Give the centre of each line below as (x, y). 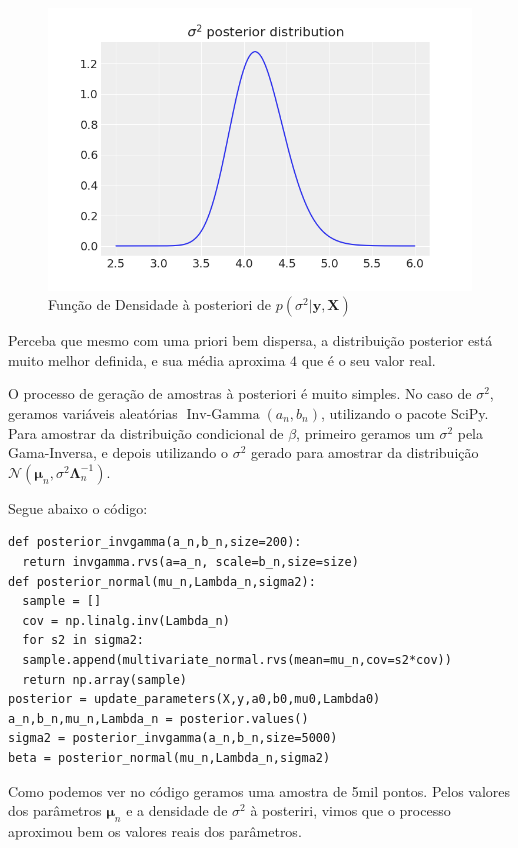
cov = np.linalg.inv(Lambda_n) (126, 620)
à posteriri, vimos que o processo (350, 810)
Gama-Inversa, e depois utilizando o (118, 452)
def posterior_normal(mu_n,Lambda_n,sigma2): (162, 581)
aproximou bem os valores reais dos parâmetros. (155, 830)
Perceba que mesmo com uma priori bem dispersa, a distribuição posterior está (250, 340)
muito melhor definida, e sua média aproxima (147, 359)
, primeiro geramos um (365, 432)
